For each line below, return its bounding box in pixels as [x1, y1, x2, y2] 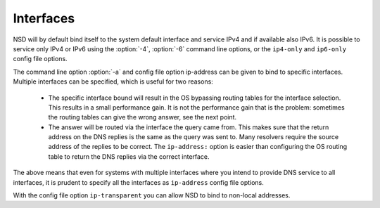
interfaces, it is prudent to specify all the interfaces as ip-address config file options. [13, 178, 264, 186]
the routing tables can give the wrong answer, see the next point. [48, 113, 237, 122]
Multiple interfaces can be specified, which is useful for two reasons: [13, 77, 214, 86]
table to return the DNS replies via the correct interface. [48, 152, 210, 161]
